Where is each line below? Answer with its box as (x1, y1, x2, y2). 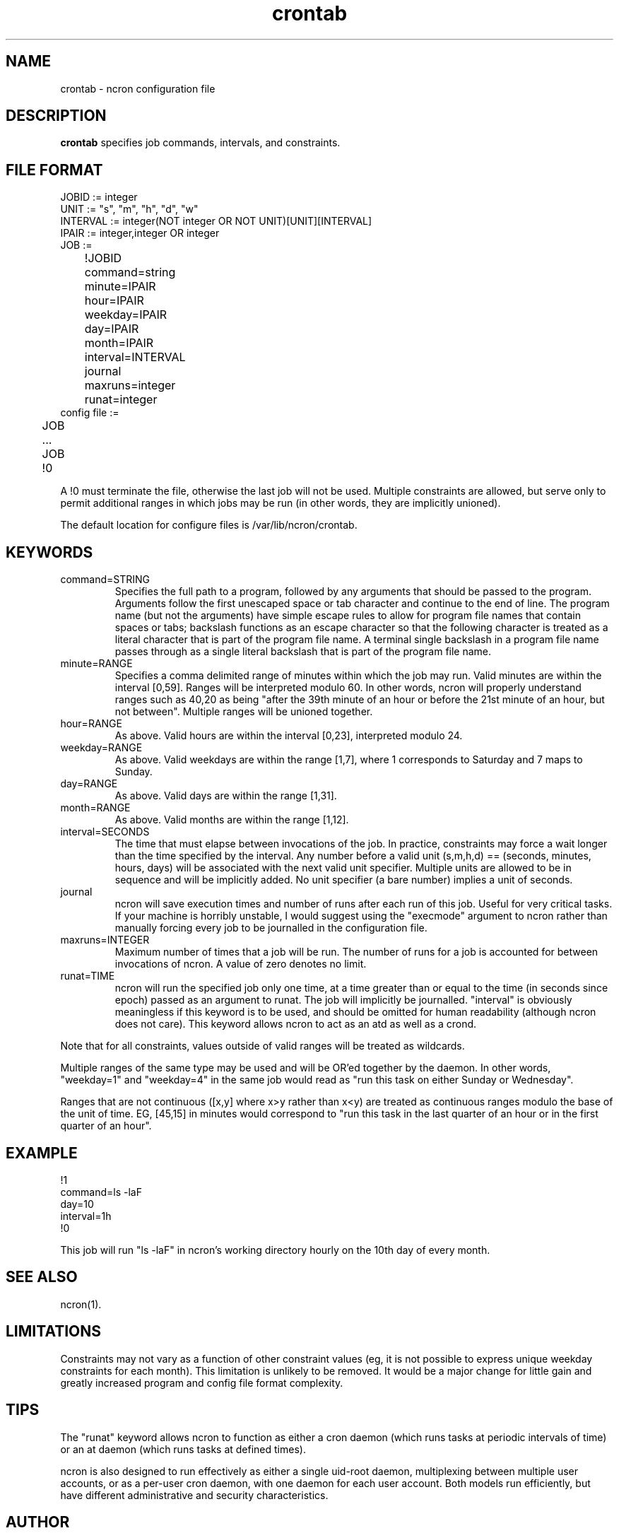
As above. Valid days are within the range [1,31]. (114, 789, 337, 802)
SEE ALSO (6, 1268, 78, 1286)
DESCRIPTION (6, 107, 107, 125)
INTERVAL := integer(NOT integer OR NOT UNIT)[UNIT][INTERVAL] (60, 215, 372, 228)
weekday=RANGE (60, 741, 143, 754)
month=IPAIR (84, 336, 154, 351)
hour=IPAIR (84, 293, 144, 308)
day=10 (60, 1197, 94, 1210)
